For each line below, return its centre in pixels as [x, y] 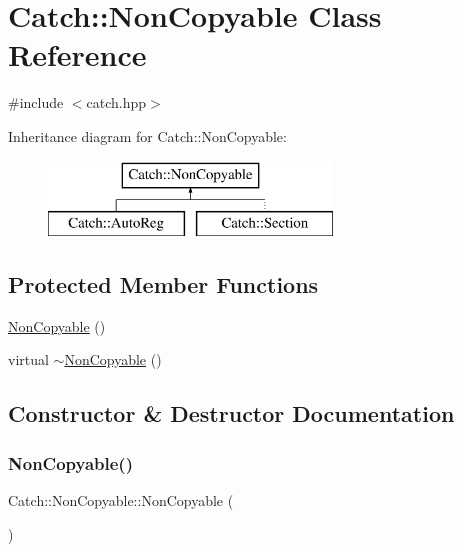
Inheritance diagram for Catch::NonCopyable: [147, 135]
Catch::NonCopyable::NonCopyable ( [121, 500]
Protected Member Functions [163, 284]
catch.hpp [116, 102]
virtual [28, 359]
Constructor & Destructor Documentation [231, 413]
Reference [77, 54]
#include [36, 102]
